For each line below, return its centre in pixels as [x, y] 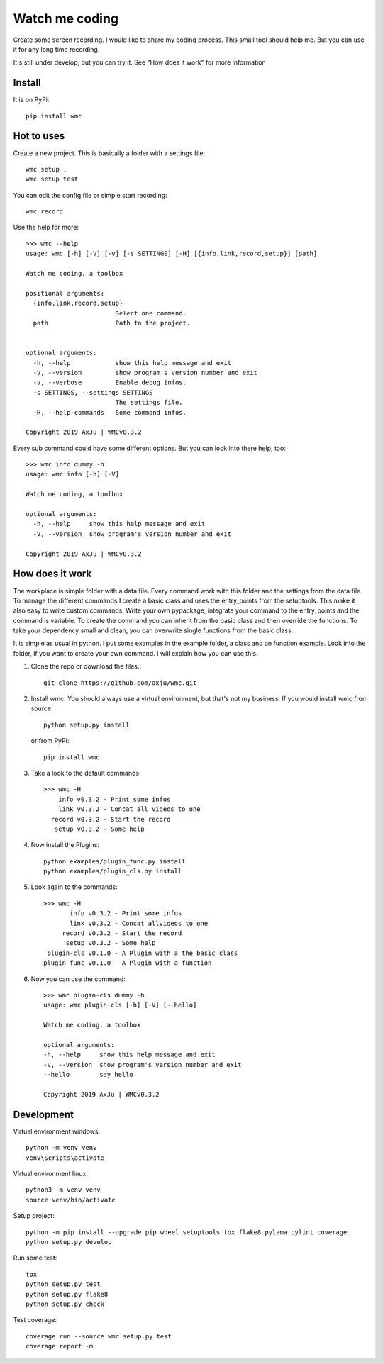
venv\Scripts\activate [65, 1158]
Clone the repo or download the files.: [86, 666]
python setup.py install [87, 725]
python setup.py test [63, 1284]
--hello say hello [89, 1075]
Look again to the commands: [74, 887]
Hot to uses [39, 136]
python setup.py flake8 [67, 1294]
